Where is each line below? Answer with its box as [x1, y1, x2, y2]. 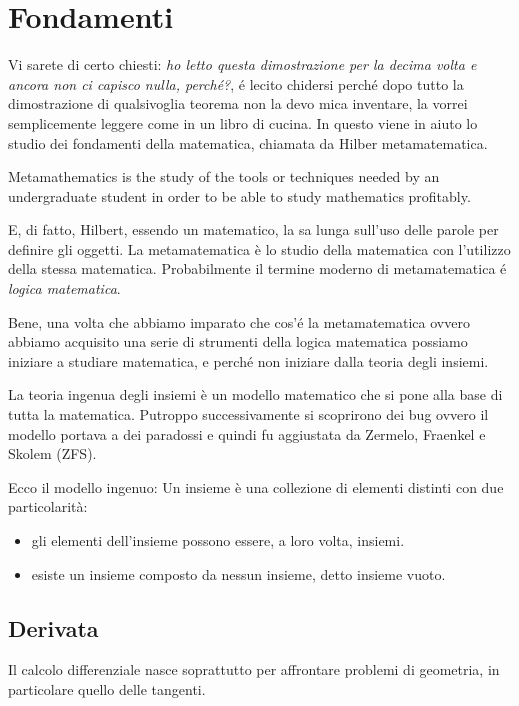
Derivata [8, 612, 99, 643]
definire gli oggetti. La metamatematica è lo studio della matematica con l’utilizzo [8, 238, 511, 259]
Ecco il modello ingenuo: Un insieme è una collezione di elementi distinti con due [8, 476, 504, 497]
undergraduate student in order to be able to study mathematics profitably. [8, 185, 471, 206]
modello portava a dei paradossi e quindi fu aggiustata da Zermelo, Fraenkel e [8, 423, 486, 444]
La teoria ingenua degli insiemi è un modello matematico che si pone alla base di [8, 384, 503, 405]
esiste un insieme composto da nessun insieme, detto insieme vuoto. [31, 563, 446, 584]
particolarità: [8, 496, 88, 517]
